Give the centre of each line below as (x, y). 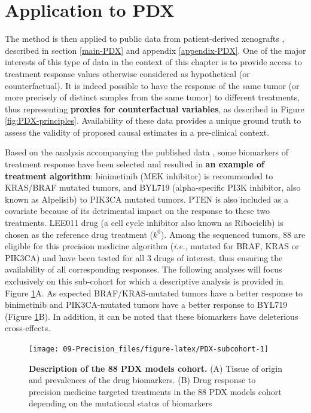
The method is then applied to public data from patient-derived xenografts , (145, 39)
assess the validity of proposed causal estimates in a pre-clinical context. (137, 132)
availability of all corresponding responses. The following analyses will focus (144, 269)
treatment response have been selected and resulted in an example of (135, 164)
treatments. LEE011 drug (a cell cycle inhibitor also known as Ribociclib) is (144, 223)
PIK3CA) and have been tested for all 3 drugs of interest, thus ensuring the (144, 257)
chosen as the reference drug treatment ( (79, 234)
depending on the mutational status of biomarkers (121, 403)
